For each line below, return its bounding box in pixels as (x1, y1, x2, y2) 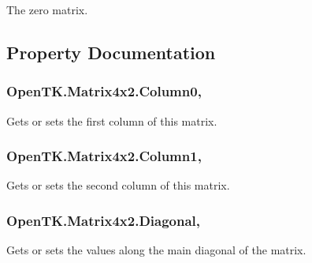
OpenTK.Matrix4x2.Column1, (6, 146, 202, 166)
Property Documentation (6, 39, 216, 64)
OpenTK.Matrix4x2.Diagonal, (6, 210, 201, 230)
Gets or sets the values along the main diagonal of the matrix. (6, 242, 306, 258)
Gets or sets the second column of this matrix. (6, 177, 230, 193)
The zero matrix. (6, 2, 88, 17)
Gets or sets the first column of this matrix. (6, 112, 217, 129)
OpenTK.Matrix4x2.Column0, (6, 81, 202, 101)
